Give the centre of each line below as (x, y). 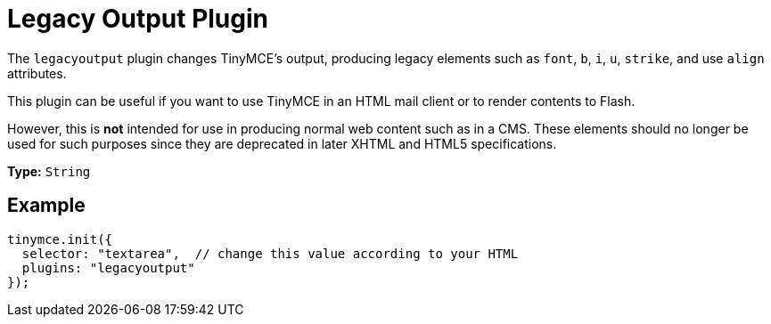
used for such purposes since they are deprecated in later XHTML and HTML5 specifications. (282, 143)
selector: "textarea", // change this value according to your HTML (270, 253)
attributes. (37, 73)
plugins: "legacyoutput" (108, 267)
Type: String (49, 171)
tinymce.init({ (60, 239)
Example (46, 206)
